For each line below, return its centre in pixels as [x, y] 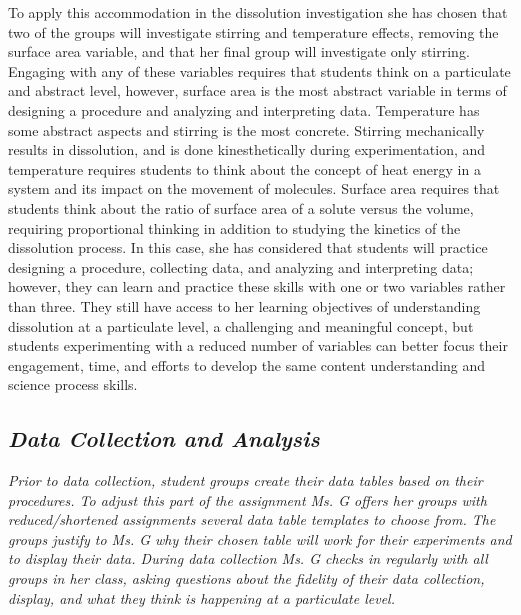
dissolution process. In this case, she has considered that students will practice [248, 247]
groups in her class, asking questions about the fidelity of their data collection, [246, 578]
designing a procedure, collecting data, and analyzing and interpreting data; [241, 266]
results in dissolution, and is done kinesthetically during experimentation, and [247, 149]
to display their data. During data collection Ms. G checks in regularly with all [248, 558]
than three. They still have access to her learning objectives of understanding [244, 305]
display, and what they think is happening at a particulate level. [201, 597]
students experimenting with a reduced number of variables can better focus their [258, 345]
